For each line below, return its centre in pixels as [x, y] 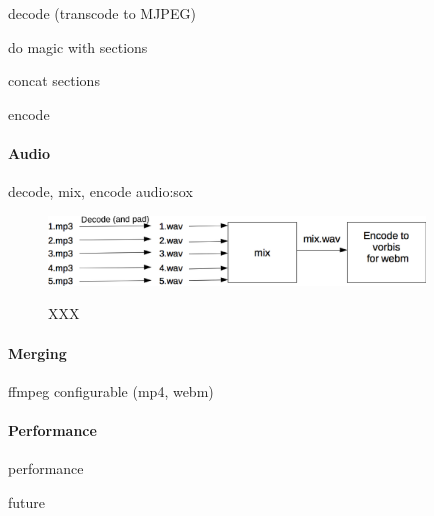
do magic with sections [78, 46]
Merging [37, 352]
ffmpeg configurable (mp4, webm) [111, 390]
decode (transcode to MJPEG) [102, 13]
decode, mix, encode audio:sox [100, 191]
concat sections [54, 80]
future [27, 501]
